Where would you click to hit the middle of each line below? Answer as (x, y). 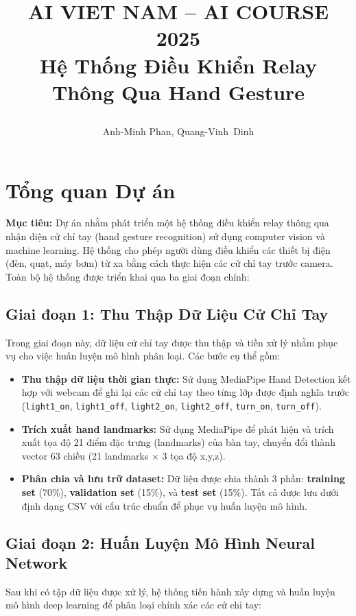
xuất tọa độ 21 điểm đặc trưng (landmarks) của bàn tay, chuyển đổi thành (178, 442)
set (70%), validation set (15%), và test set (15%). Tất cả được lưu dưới (180, 492)
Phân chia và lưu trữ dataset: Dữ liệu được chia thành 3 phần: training (183, 478)
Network (37, 563)
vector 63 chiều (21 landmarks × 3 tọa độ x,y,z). (123, 455)
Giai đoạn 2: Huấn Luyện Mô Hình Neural (161, 542)
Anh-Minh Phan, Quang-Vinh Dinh (178, 131)
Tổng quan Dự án (91, 190)
